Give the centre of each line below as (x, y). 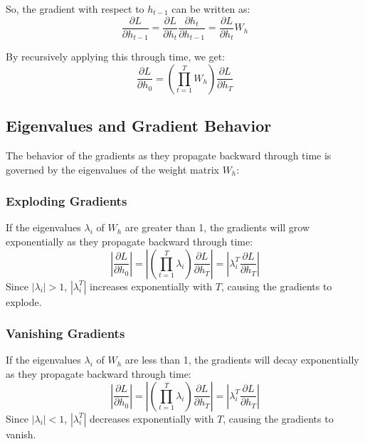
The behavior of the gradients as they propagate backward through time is (169, 155)
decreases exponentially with (152, 418)
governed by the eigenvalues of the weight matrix (112, 169)
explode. (24, 301)
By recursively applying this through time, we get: (116, 57)
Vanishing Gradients (65, 333)
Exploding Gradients (67, 201)
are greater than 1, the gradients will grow (217, 227)
